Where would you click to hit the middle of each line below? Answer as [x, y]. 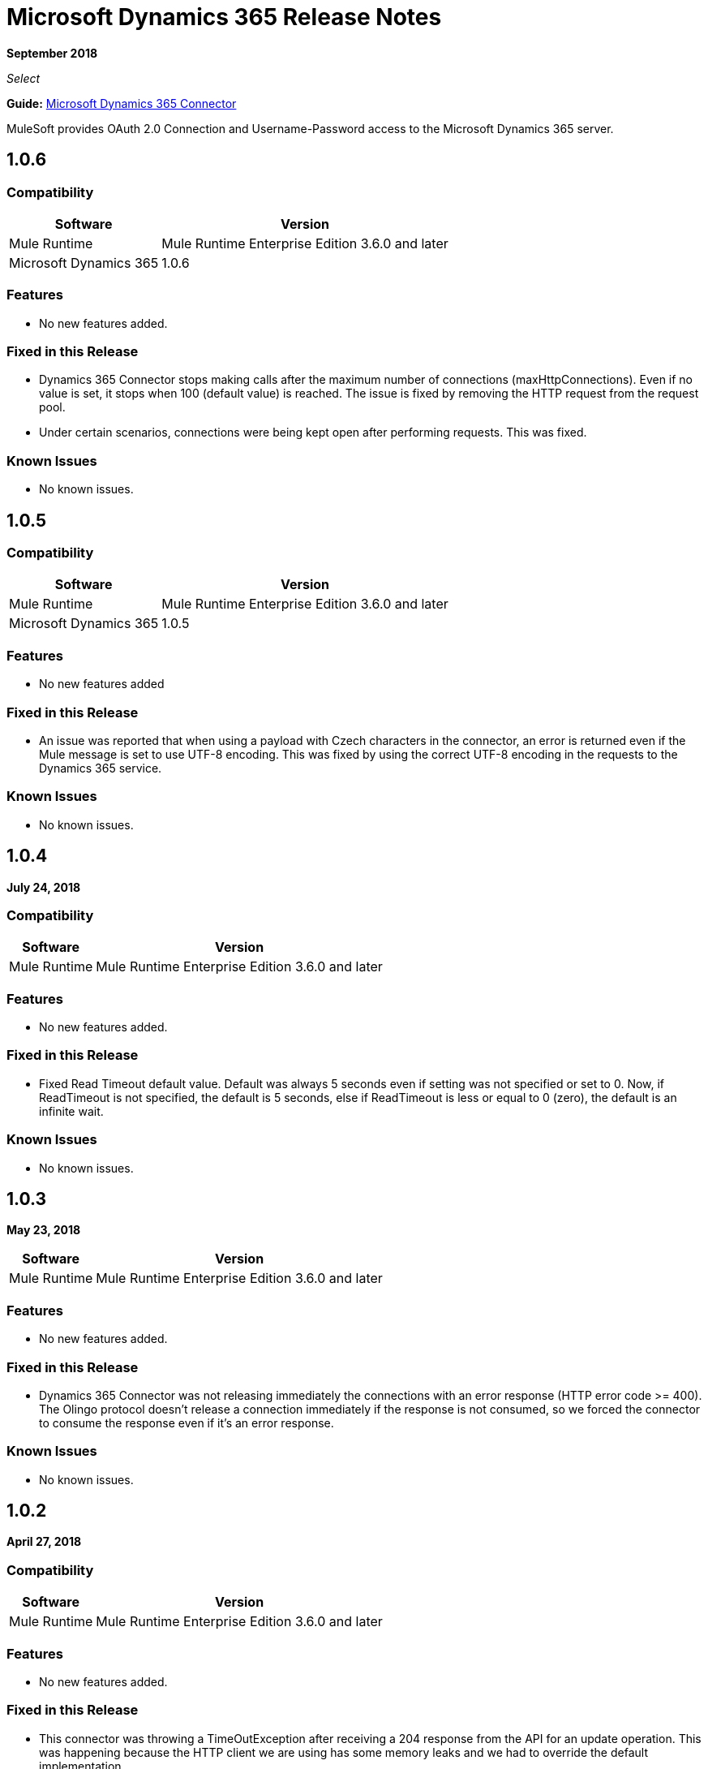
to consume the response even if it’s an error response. [187, 1423]
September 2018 [52, 53]
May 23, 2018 [44, 1230]
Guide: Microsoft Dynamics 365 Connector [122, 103]
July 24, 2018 [44, 887]
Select [24, 78]
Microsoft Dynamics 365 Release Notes [224, 17]
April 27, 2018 [44, 1542]
